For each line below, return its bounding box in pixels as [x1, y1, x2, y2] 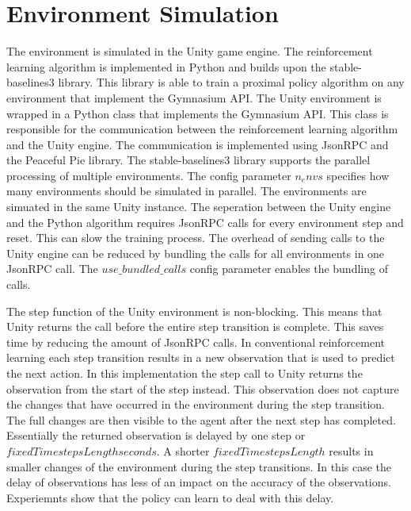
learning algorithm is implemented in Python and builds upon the [6, 58, 326, 75]
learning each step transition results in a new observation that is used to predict [6, 349, 395, 366]
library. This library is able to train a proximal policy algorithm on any [58, 74, 405, 90]
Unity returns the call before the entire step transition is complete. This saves [6, 318, 384, 335]
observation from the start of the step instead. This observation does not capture [6, 380, 399, 397]
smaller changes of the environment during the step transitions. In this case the [6, 458, 392, 474]
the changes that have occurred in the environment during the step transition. [6, 396, 386, 413]
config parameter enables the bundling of [189, 260, 388, 277]
